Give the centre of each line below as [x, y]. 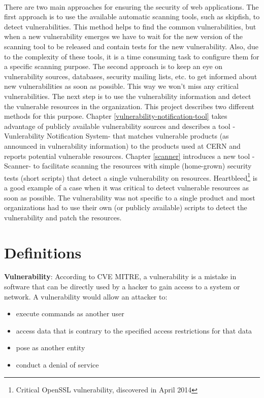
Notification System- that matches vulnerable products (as [138, 136]
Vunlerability [24, 136]
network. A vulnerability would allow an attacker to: [86, 296]
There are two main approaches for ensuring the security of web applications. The [131, 6]
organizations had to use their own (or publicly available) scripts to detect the [126, 207]
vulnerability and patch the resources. [63, 217]
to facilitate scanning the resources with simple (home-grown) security [142, 166]
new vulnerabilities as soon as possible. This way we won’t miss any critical [121, 86]
